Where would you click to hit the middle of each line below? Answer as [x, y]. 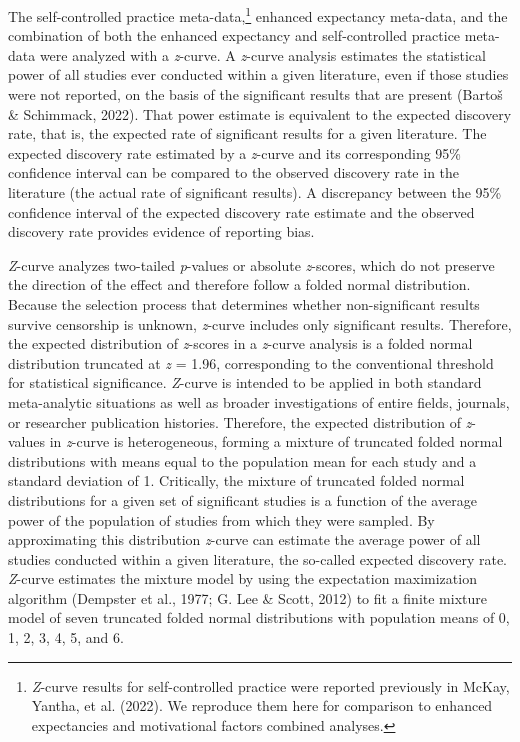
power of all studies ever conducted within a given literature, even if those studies [258, 74]
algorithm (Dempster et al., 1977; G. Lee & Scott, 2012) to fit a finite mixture [247, 597]
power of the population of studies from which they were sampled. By [221, 519]
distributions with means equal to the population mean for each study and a [242, 460]
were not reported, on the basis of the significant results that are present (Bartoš [255, 94]
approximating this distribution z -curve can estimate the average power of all [244, 539]
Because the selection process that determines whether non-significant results [244, 303]
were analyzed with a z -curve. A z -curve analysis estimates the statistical [262, 54]
